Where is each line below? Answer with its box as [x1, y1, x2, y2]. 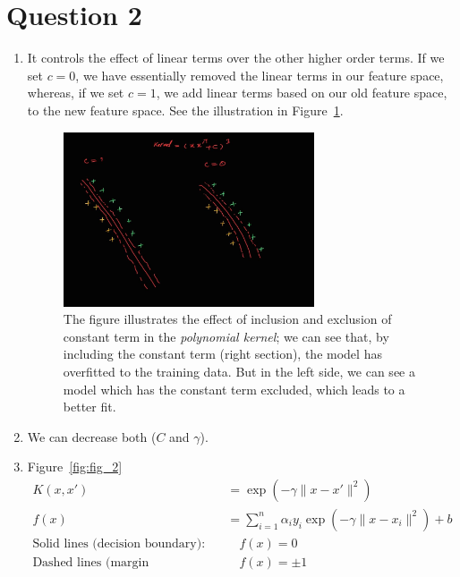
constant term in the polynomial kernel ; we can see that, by [63, 327, 389, 345]
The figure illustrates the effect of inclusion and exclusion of [63, 310, 392, 328]
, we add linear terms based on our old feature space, [156, 83, 447, 102]
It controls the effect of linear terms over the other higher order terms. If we [27, 48, 445, 67]
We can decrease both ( [27, 427, 157, 445]
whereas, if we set [27, 83, 124, 102]
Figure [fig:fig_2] [27, 457, 123, 476]
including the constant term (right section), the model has [63, 344, 382, 363]
